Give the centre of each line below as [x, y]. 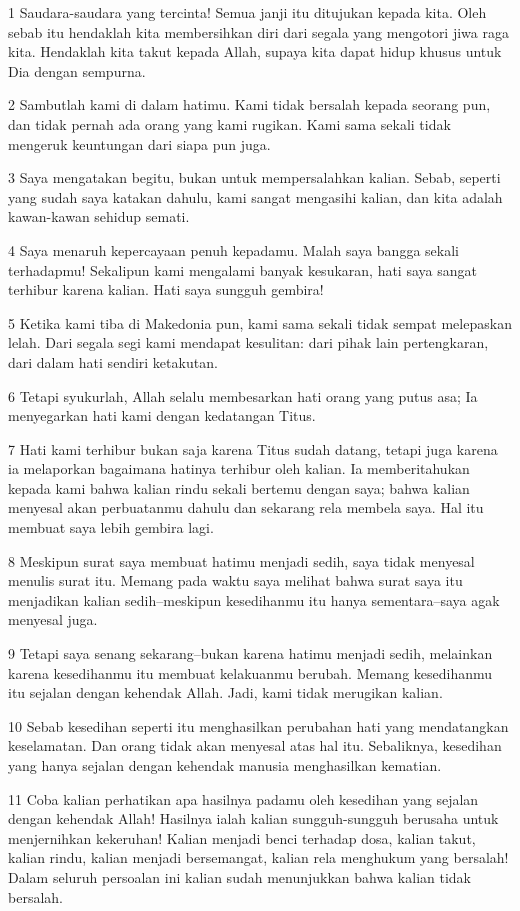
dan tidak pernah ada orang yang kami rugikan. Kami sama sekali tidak [229, 123]
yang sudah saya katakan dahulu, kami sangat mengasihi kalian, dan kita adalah [255, 196]
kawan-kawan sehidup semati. [99, 216]
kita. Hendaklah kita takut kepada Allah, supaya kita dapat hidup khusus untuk [255, 51]
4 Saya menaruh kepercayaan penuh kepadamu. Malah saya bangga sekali [233, 249]
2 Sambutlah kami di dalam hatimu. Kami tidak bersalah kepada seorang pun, [249, 104]
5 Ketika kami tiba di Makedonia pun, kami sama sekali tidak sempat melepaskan [260, 322]
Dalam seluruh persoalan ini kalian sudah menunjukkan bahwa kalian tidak [239, 876]
